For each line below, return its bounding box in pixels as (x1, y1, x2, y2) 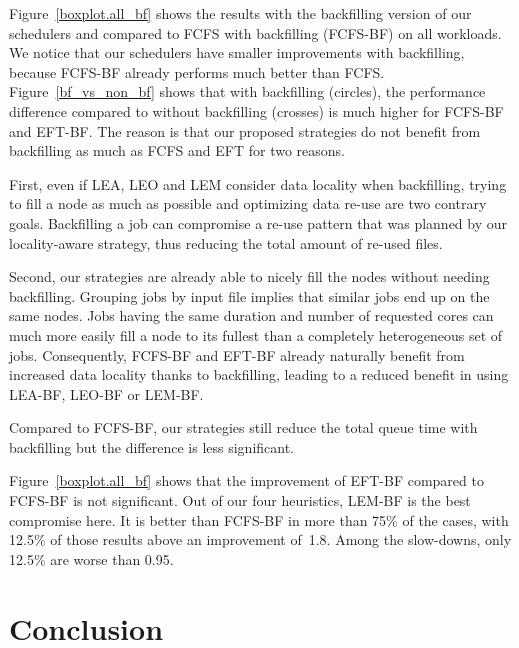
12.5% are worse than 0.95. (9, 548, 174, 569)
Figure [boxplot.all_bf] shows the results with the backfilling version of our (9, 3, 472, 23)
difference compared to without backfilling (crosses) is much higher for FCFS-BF (9, 100, 504, 121)
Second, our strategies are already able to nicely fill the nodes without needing (9, 266, 490, 287)
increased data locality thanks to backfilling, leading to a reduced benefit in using (9, 364, 509, 385)
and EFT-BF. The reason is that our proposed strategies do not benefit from (9, 120, 481, 141)
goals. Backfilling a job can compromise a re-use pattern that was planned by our (9, 212, 508, 233)
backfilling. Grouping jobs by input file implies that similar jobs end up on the (9, 285, 490, 306)
